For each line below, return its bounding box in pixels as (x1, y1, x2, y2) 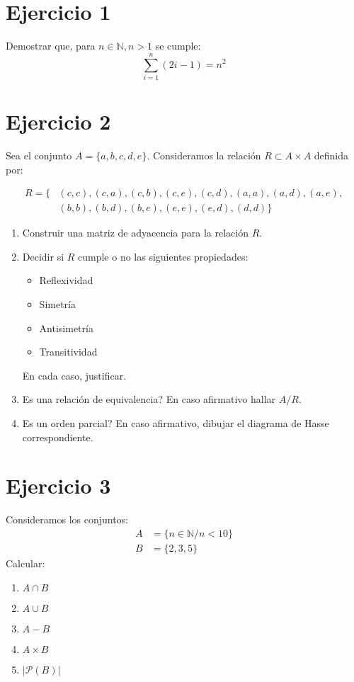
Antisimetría (39, 320, 93, 335)
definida (314, 147, 349, 162)
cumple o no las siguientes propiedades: (78, 249, 249, 263)
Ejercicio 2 (6, 107, 111, 136)
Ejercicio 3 (6, 471, 111, 500)
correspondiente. (22, 429, 93, 444)
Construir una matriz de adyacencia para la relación (22, 225, 249, 240)
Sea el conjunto (6, 147, 72, 162)
